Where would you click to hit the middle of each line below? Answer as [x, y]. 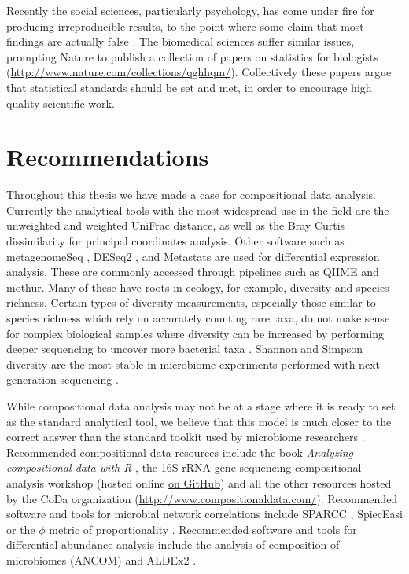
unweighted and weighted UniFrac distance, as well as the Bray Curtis [176, 225]
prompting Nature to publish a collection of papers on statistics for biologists [192, 56]
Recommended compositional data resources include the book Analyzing [180, 452]
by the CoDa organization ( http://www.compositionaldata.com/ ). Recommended [202, 498]
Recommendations [108, 157]
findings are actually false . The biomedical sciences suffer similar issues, [181, 41]
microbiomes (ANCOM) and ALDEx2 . [101, 559]
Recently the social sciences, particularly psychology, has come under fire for [190, 10]
